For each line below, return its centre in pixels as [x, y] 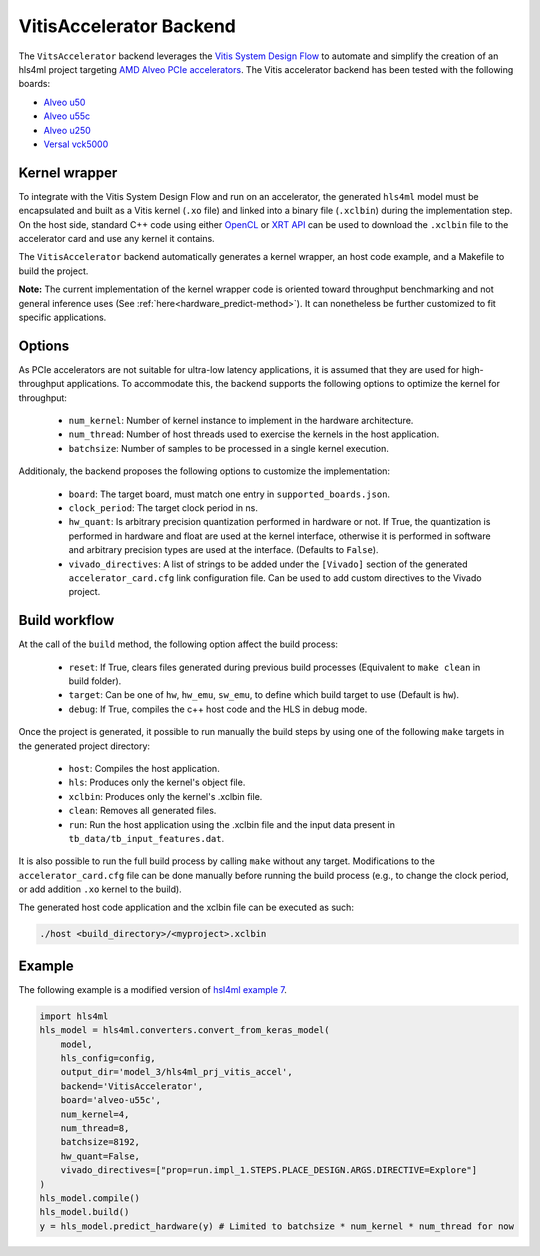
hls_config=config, [108, 1058]
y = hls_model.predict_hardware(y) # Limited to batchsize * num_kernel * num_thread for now [277, 1226]
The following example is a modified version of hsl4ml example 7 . [152, 989]
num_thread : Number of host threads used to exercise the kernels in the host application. [254, 434]
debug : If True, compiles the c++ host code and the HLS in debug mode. [218, 709]
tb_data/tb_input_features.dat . [146, 838]
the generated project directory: [84, 746]
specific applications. [62, 317]
